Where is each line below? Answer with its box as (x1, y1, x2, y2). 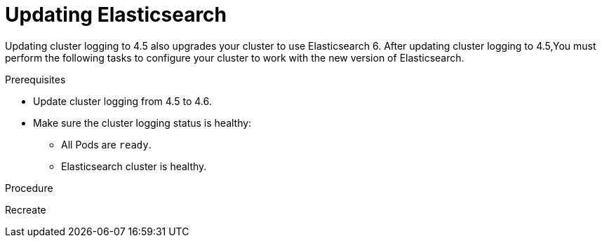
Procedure (5, 181, 53, 194)
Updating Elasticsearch (5, 3, 227, 27)
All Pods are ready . (61, 138, 152, 151)
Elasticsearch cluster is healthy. (61, 160, 207, 172)
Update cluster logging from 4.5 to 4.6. (33, 95, 212, 107)
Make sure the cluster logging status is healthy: (33, 116, 252, 129)
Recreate (5, 203, 46, 216)
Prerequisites (5, 73, 66, 85)
